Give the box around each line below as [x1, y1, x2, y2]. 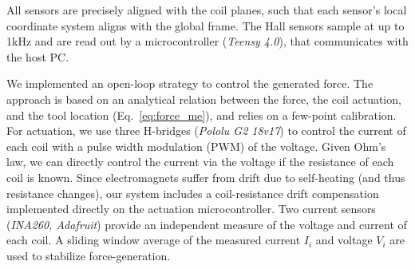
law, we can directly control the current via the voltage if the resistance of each [6, 153, 394, 170]
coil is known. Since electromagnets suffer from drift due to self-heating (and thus [6, 168, 405, 185]
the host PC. [6, 48, 69, 65]
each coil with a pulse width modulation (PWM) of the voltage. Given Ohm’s [6, 137, 386, 154]
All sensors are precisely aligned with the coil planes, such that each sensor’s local [6, 2, 407, 18]
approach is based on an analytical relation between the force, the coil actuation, [6, 90, 401, 107]
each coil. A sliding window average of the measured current [6, 231, 301, 248]
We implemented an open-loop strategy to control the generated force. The [6, 75, 373, 92]
